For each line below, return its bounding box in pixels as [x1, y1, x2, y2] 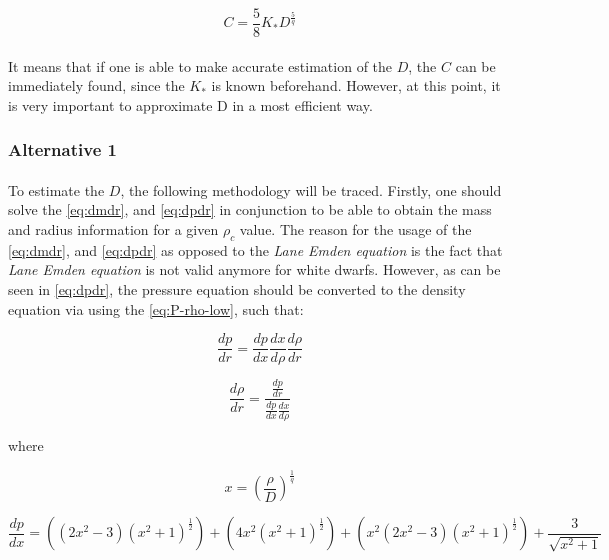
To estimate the [8, 179, 105, 200]
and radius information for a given [8, 219, 219, 240]
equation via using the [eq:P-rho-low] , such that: [8, 298, 304, 319]
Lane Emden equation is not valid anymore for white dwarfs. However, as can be [8, 259, 501, 280]
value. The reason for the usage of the [239, 219, 472, 240]
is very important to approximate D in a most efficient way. [8, 94, 373, 115]
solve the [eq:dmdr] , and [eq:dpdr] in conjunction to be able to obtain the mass [8, 199, 492, 220]
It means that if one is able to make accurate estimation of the [8, 55, 393, 76]
